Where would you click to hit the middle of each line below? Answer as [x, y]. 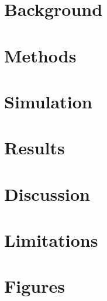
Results [34, 148]
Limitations [51, 240]
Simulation [48, 101]
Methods [40, 55]
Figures [34, 286]
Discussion [47, 193]
